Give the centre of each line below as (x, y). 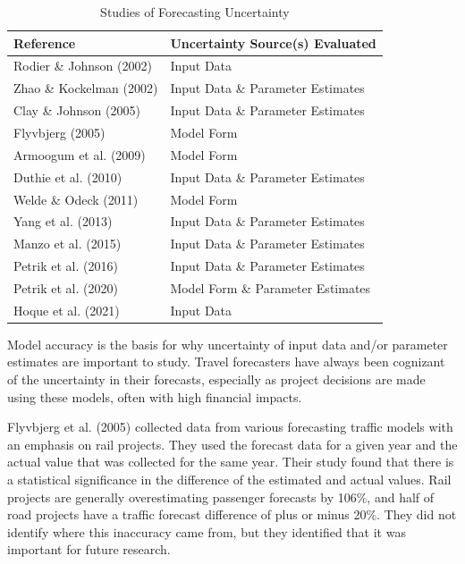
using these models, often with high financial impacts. (155, 396)
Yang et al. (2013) (63, 221)
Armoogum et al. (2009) (80, 154)
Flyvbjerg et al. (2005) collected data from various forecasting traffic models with (230, 427)
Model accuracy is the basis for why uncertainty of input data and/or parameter (228, 344)
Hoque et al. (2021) (67, 310)
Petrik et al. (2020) (66, 287)
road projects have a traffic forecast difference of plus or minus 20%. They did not (232, 514)
